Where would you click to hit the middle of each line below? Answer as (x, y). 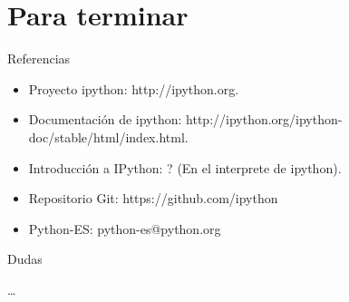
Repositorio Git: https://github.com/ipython (153, 198)
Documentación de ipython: (105, 119)
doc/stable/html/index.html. (108, 136)
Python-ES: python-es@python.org (125, 228)
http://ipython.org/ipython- (264, 119)
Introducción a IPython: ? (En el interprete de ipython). (185, 167)
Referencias (39, 58)
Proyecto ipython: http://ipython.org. (134, 88)
